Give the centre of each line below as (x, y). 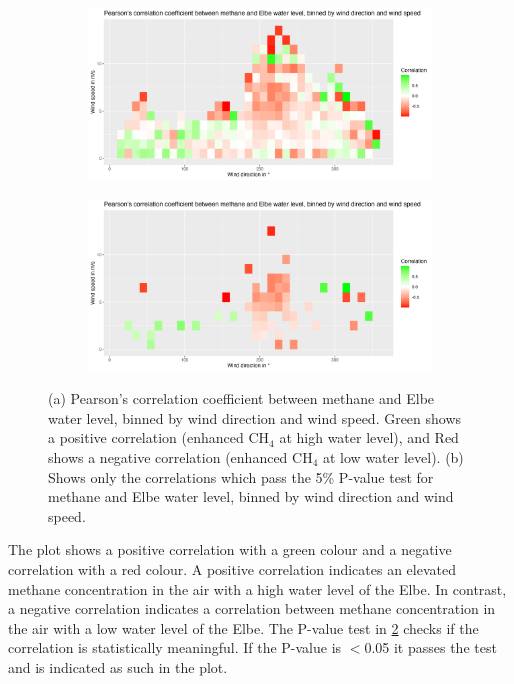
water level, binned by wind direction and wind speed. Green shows (255, 417)
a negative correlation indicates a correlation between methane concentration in (252, 608)
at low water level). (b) (393, 456)
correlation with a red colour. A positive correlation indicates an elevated (232, 568)
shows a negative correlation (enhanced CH (180, 456)
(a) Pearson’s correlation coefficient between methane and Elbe (241, 398)
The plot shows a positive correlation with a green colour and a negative (230, 549)
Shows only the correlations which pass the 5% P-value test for (241, 476)
